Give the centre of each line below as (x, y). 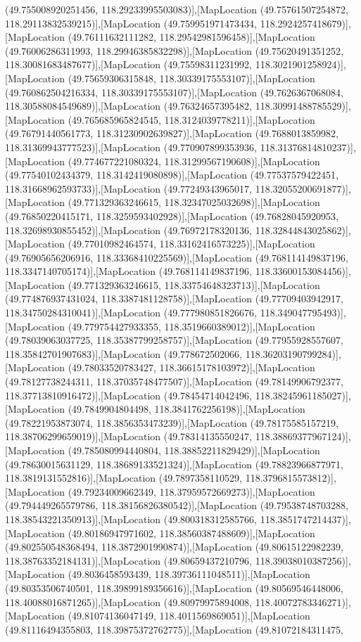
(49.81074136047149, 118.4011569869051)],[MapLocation (189, 616)
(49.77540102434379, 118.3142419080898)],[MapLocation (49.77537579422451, (172, 175)
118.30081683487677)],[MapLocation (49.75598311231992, (129, 64)
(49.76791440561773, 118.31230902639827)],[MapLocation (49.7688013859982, (172, 133)
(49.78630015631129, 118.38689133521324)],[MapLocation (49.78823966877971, (174, 464)
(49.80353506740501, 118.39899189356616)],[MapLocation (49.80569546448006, (174, 588)
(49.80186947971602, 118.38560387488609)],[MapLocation (191, 533)
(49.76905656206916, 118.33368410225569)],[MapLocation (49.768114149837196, (177, 257)
